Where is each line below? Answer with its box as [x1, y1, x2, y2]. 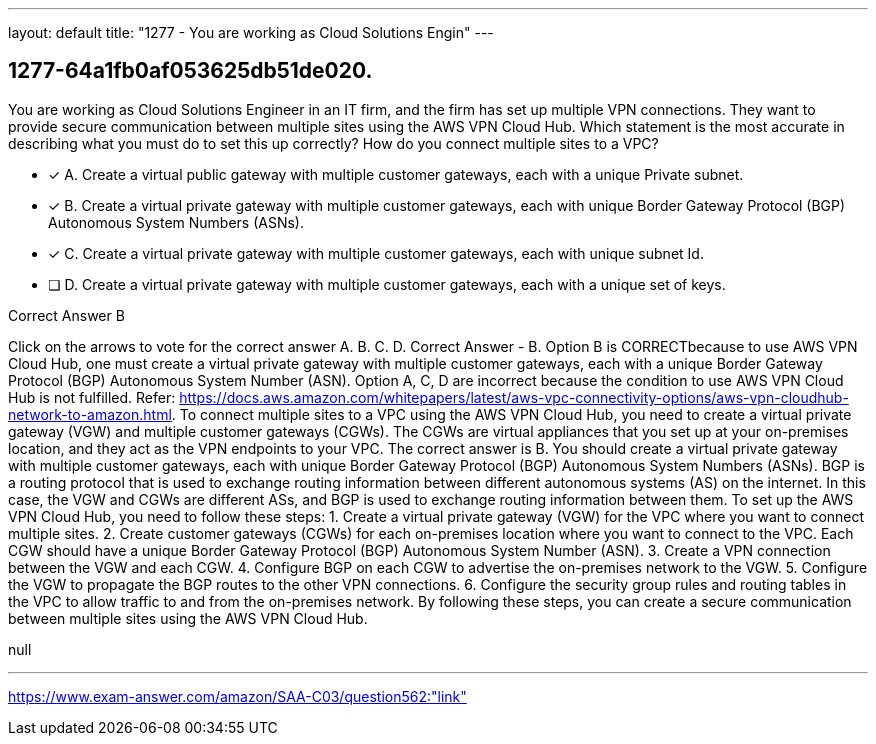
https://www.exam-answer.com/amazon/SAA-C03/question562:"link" [8, 687, 467, 705]
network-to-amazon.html [8, 405, 172, 423]
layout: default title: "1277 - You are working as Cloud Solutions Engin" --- [8, 24, 494, 41]
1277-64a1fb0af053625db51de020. [8, 58, 373, 84]
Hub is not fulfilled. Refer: [8, 388, 176, 406]
